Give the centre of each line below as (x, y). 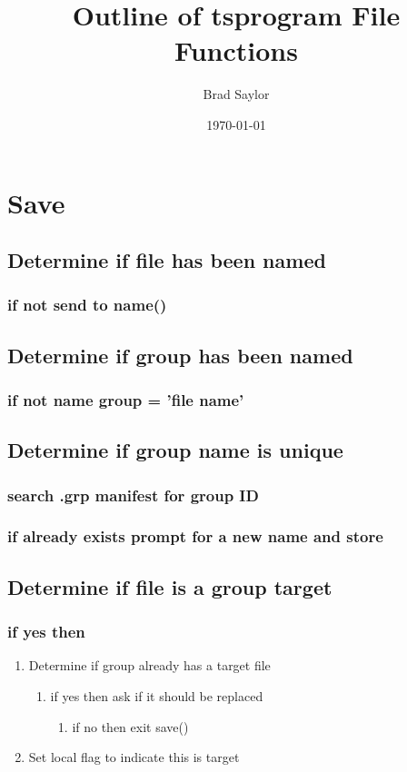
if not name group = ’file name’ (126, 400)
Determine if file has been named (167, 260)
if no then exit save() (130, 726)
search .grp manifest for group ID (133, 495)
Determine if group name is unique (175, 450)
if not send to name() (87, 305)
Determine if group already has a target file (149, 665)
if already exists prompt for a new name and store (195, 536)
